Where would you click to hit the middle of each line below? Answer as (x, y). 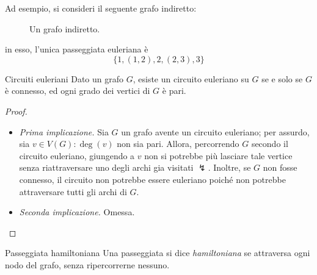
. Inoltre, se (229, 167)
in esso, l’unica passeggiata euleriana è (77, 49)
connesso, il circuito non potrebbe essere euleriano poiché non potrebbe (152, 179)
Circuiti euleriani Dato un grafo (64, 78)
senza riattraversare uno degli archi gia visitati (106, 167)
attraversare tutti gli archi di (73, 191)
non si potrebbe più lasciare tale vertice (218, 155)
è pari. (174, 91)
